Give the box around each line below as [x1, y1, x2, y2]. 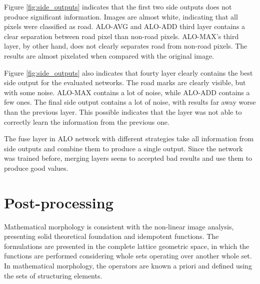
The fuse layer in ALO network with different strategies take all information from [4, 133, 254, 144]
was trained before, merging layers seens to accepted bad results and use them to [4, 153, 252, 163]
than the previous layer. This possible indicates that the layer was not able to [4, 106, 242, 117]
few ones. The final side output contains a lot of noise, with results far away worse [4, 97, 256, 107]
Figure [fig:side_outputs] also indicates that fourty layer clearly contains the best [4, 67, 253, 78]
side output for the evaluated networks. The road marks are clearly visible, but [4, 77, 246, 88]
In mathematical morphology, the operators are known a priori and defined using [4, 260, 252, 270]
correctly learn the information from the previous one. [4, 116, 169, 127]
